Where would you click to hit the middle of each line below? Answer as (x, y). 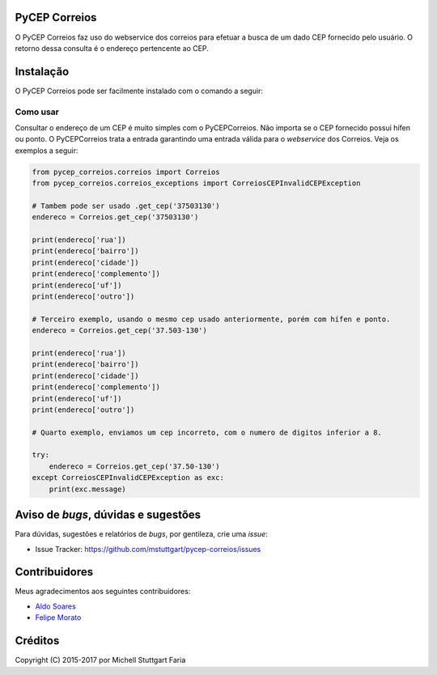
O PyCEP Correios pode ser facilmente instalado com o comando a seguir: (139, 91)
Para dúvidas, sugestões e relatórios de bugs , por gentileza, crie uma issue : (142, 534)
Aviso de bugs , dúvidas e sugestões (108, 515)
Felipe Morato (58, 618)
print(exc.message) (88, 489)
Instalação (42, 72)
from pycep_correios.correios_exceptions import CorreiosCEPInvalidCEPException (196, 183)
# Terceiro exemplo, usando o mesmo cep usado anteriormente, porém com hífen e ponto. (211, 319)
